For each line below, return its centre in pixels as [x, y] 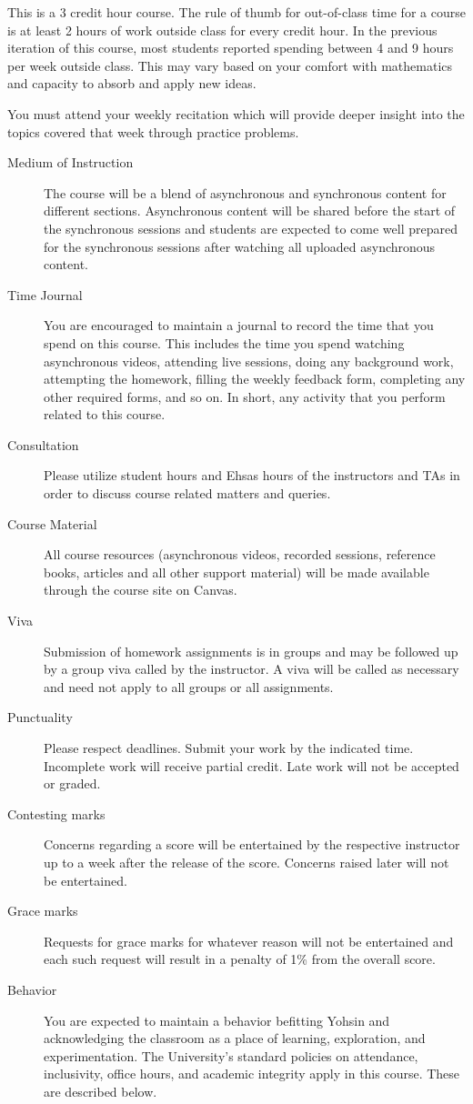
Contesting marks [56, 813]
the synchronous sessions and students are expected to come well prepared [251, 228]
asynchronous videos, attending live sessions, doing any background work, [249, 361]
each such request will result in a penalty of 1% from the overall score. [240, 959]
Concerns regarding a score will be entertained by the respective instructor [252, 844]
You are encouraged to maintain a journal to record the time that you [239, 325]
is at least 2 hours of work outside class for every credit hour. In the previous [222, 30]
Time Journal [45, 294]
